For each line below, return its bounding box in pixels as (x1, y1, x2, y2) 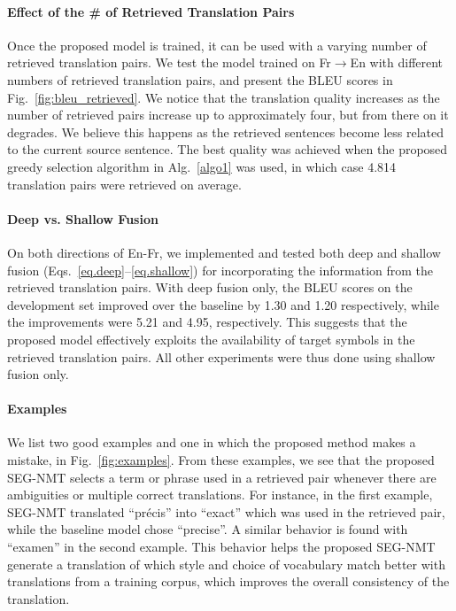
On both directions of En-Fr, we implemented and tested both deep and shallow (7, 243, 441, 261)
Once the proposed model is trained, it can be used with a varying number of (7, 35, 427, 54)
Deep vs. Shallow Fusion (7, 209, 158, 228)
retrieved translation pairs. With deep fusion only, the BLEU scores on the (7, 278, 413, 297)
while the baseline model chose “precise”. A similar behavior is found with (7, 520, 408, 538)
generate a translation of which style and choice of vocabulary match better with (7, 554, 445, 573)
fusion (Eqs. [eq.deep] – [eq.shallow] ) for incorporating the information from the (7, 260, 434, 279)
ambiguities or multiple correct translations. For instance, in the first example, (7, 485, 433, 504)
